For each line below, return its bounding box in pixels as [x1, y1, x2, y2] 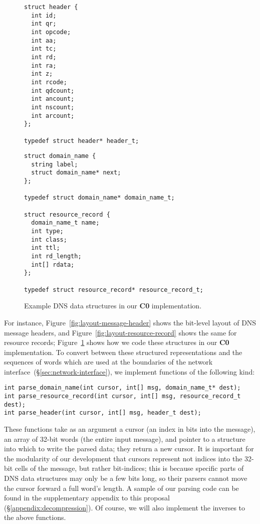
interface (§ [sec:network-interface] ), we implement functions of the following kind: [4, 366, 255, 377]
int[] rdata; [31, 261, 75, 268]
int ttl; [31, 244, 60, 252]
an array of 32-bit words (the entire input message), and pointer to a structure [4, 433, 245, 444]
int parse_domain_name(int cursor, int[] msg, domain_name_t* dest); [4, 384, 241, 392]
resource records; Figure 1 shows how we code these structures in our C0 [4, 337, 229, 347]
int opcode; [31, 28, 71, 36]
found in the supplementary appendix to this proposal [4, 492, 170, 503]
